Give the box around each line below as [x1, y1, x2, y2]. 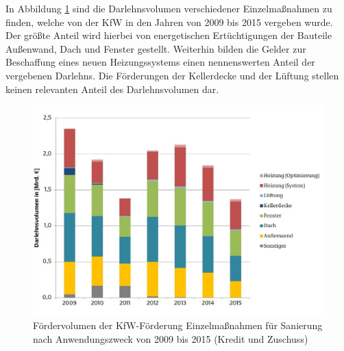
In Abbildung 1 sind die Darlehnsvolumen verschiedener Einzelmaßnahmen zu [5, 1, 332, 15]
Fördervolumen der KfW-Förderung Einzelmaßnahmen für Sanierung [33, 318, 323, 333]
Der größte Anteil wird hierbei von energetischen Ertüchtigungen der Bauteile [5, 28, 332, 42]
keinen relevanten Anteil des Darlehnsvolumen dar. [5, 81, 219, 96]
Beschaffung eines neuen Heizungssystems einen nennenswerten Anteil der [5, 55, 315, 69]
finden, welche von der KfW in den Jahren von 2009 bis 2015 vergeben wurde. [5, 14, 333, 29]
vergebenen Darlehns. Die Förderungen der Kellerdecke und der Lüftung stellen [5, 68, 339, 82]
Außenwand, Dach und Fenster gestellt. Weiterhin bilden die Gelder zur [5, 41, 306, 55]
